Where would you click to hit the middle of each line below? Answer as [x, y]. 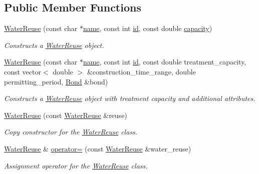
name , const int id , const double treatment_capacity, [165, 62]
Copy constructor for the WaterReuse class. [71, 132]
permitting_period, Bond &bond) [56, 81]
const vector [23, 71]
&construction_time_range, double [141, 71]
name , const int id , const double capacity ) [148, 28]
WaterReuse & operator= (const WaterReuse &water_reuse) [98, 148]
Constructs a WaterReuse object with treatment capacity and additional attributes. [130, 98]
